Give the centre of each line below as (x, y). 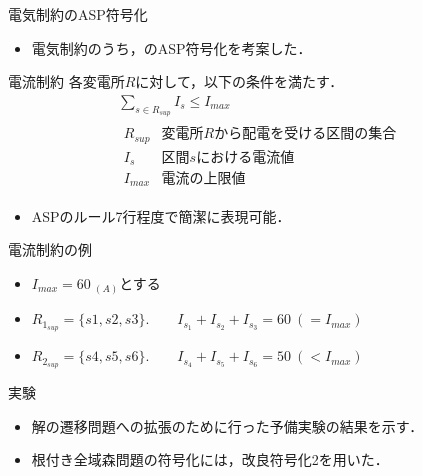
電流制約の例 (50, 249)
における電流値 (245, 157)
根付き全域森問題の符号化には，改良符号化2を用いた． (210, 459)
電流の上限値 (203, 179)
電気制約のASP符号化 (78, 14)
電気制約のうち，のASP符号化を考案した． (171, 47)
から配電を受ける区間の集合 (305, 134)
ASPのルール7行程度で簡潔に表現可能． (161, 215)
